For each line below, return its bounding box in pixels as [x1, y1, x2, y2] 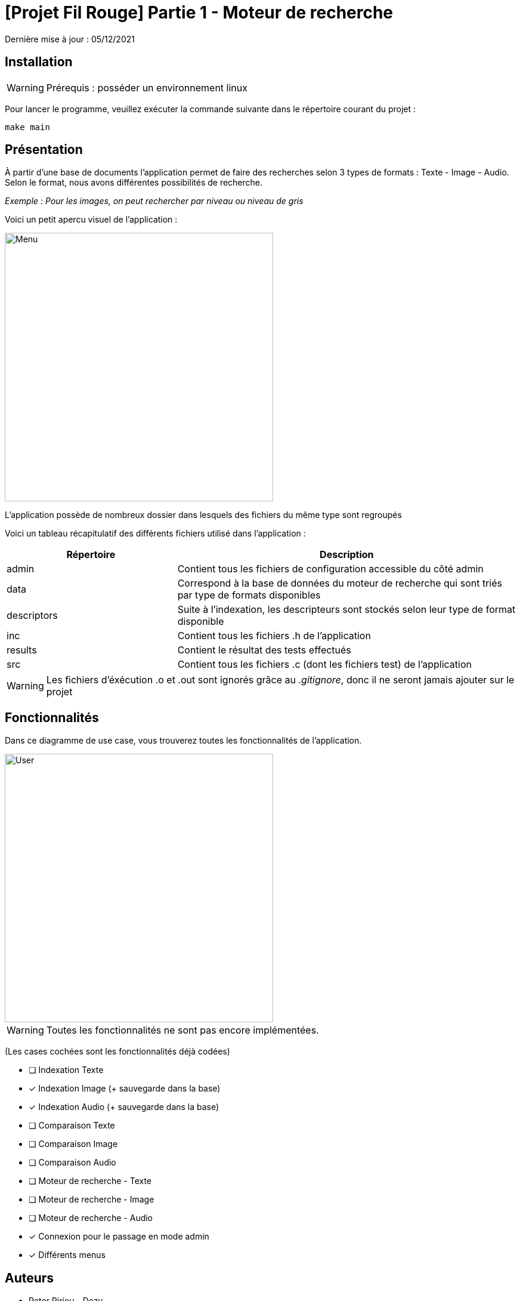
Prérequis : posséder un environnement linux [46, 81, 247, 94]
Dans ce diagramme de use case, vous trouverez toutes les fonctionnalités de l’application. [5, 735, 362, 746]
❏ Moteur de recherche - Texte [29, 1176, 152, 1186]
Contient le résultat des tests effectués [177, 644, 351, 656]
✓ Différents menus [29, 1250, 106, 1260]
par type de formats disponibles [177, 589, 321, 602]
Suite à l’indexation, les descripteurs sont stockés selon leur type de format [177, 603, 516, 616]
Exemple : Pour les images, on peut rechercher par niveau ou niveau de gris [5, 196, 304, 206]
